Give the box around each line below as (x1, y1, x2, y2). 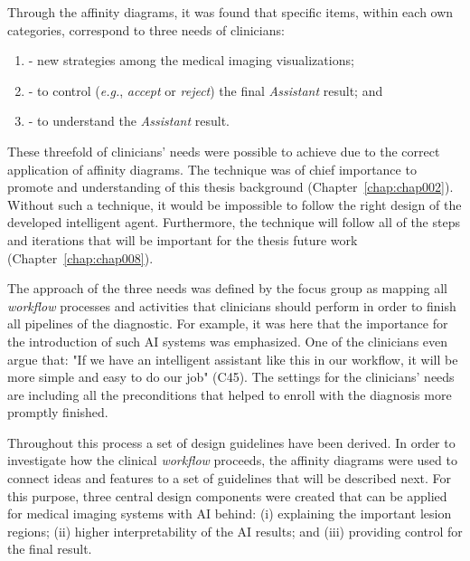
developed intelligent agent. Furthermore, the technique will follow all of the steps (7, 213, 460, 232)
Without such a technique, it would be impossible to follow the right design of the (7, 195, 462, 214)
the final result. (7, 539, 92, 558)
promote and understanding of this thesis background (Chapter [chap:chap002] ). (7, 177, 454, 196)
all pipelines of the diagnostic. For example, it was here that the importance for (7, 314, 448, 333)
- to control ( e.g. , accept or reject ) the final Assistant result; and (28, 81, 383, 100)
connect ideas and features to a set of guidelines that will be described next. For (7, 469, 452, 488)
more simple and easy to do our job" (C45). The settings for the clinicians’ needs (7, 367, 455, 386)
